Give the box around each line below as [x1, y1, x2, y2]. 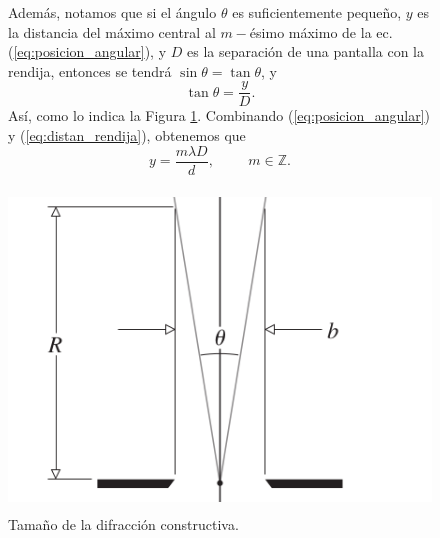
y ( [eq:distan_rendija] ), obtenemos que [8, 125, 246, 146]
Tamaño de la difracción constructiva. [8, 513, 239, 534]
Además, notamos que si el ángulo [8, 2, 217, 22]
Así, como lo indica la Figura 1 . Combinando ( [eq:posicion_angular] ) [8, 105, 431, 126]
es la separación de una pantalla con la [186, 41, 425, 62]
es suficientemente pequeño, [232, 2, 402, 22]
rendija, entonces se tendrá [8, 60, 172, 81]
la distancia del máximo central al [8, 21, 216, 42]
